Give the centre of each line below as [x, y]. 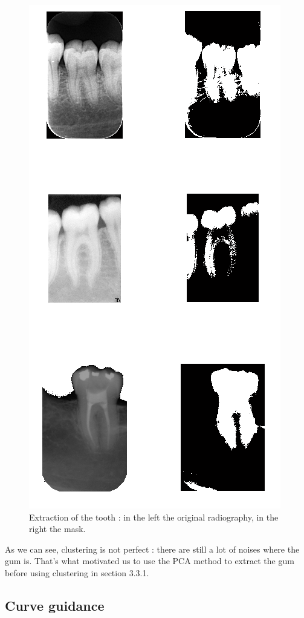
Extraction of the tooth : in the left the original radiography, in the [154, 517]
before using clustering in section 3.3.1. [77, 572]
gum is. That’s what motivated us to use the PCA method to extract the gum [150, 561]
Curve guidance [55, 605]
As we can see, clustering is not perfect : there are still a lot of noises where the [152, 549]
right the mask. [57, 529]
